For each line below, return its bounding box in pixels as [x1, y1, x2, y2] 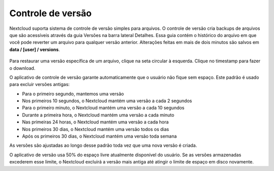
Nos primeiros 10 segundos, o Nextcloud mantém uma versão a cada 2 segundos [22, 98, 192, 104]
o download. [9, 65, 36, 71]
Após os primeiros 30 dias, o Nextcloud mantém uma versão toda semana [22, 133, 177, 139]
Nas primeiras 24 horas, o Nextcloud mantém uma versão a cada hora [22, 119, 169, 125]
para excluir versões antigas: [9, 81, 70, 88]
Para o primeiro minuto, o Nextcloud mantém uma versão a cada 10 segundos [22, 105, 185, 111]
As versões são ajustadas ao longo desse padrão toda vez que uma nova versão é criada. [9, 142, 197, 149]
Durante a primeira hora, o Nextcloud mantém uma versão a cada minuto [22, 112, 175, 118]
